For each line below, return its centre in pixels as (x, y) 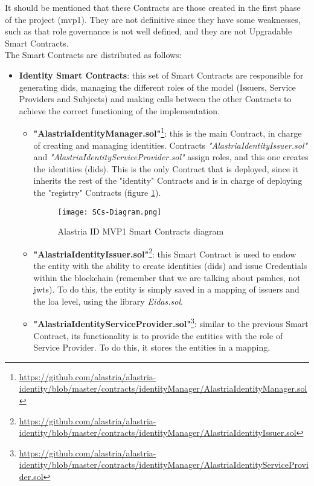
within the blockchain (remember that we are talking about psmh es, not (167, 277)
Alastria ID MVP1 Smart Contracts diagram (141, 231)
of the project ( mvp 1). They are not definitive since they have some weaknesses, (153, 19)
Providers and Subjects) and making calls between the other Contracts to (155, 99)
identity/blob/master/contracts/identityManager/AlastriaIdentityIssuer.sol (158, 433)
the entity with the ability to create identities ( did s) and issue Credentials (170, 266)
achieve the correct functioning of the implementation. (119, 110)
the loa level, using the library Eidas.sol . (108, 301)
